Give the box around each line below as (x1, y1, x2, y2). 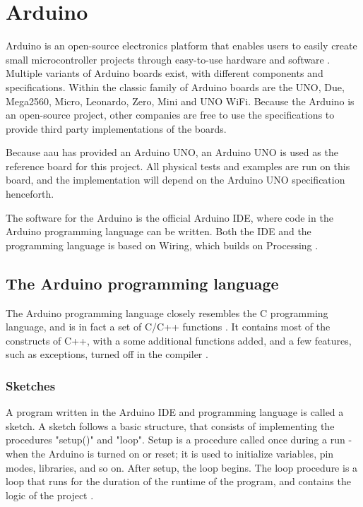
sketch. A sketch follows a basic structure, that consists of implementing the (6, 418, 335, 433)
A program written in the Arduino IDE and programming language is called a (6, 405, 344, 419)
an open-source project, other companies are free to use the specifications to (6, 107, 335, 122)
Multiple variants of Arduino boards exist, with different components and (6, 66, 323, 80)
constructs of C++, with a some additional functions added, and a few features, (6, 333, 352, 347)
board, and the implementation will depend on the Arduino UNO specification (6, 172, 345, 187)
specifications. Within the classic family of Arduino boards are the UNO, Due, (6, 79, 345, 94)
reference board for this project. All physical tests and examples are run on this (6, 158, 350, 173)
